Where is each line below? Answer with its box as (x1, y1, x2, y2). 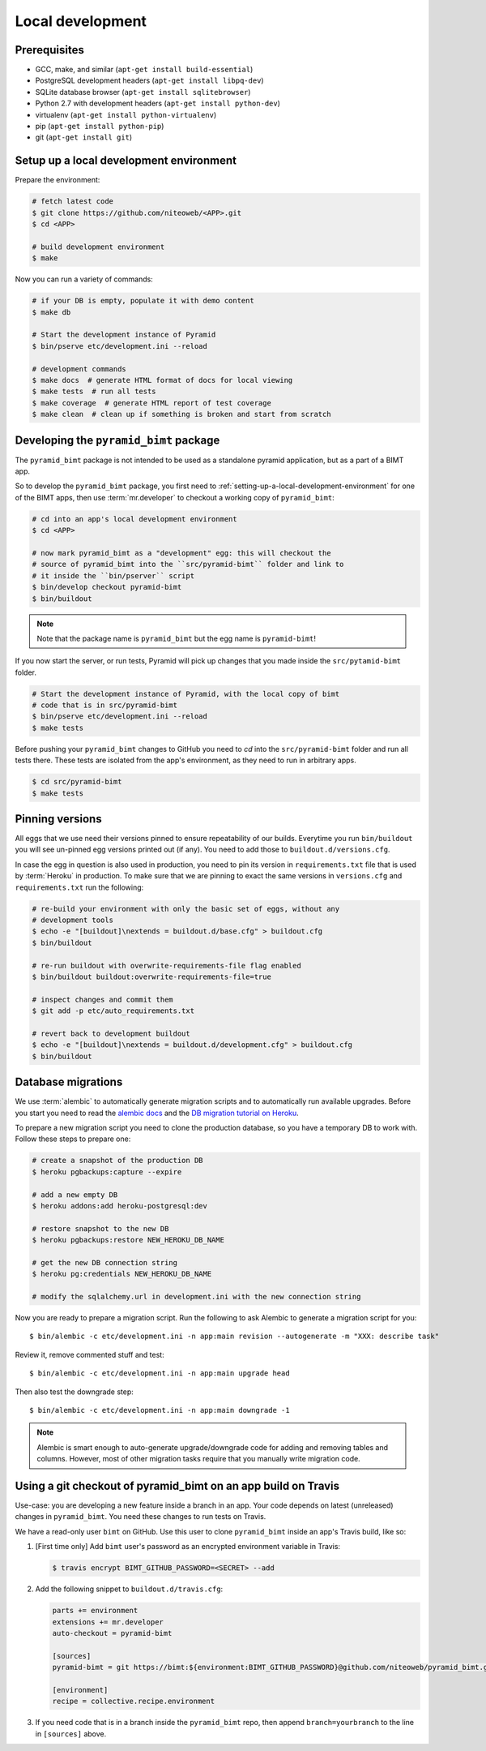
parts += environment (52, 1606, 139, 1616)
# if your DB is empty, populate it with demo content (32, 296, 254, 306)
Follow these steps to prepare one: (15, 1134, 131, 1144)
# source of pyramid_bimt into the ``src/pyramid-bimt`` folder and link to (32, 560, 344, 569)
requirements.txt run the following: (15, 882, 144, 892)
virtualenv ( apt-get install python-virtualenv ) (35, 109, 217, 119)
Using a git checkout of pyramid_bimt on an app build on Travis (15, 1478, 340, 1492)
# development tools (32, 916, 113, 925)
